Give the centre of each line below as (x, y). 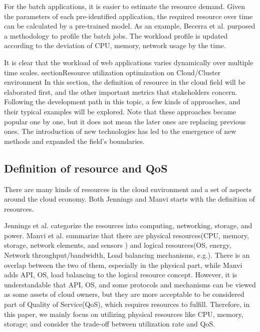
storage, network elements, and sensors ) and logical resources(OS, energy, (118, 245)
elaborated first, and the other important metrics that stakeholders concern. (121, 92)
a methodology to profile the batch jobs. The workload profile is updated (116, 35)
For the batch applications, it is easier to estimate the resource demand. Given (125, 6)
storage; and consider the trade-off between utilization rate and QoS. (110, 324)
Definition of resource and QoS (86, 168)
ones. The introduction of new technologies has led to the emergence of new (120, 131)
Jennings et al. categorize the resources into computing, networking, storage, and (128, 225)
